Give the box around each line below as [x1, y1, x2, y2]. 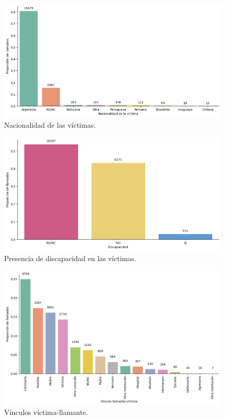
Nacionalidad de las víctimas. [4, 119, 96, 130]
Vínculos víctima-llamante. [4, 407, 88, 417]
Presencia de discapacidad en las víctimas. [4, 252, 137, 263]
